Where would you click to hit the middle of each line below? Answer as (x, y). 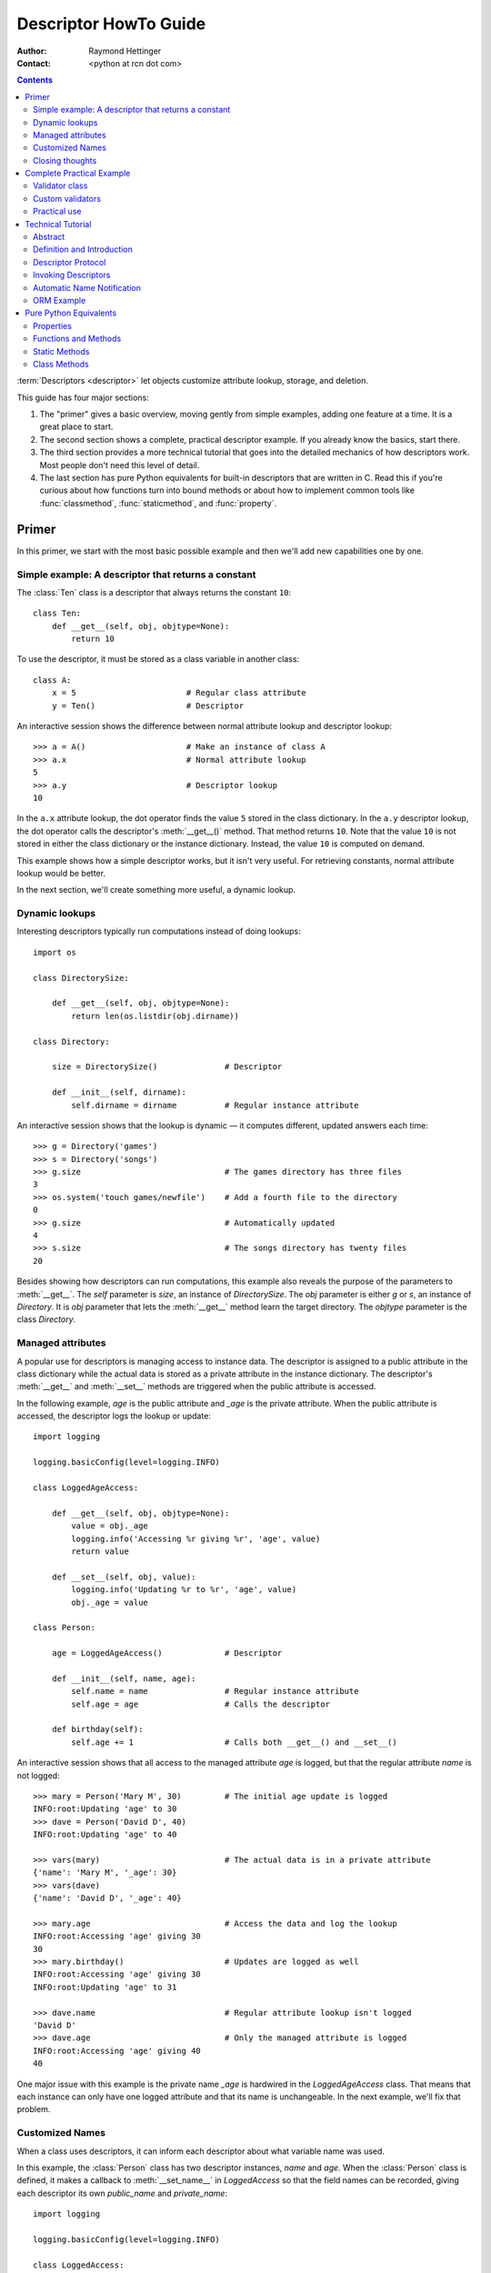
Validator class (60, 185)
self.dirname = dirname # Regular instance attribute (215, 1105)
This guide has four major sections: (83, 397)
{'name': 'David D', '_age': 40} (107, 1898)
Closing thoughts (65, 160)
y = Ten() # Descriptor (148, 706)
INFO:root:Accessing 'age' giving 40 (117, 2051)
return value (100, 1551)
